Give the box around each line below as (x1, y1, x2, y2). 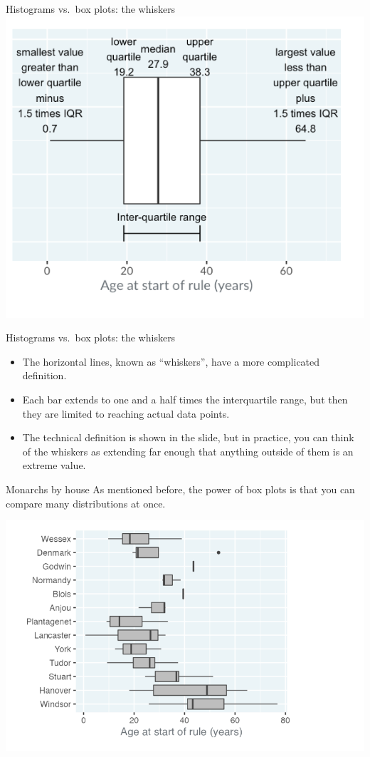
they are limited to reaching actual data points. (22, 406, 230, 421)
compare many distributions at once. (6, 495, 166, 510)
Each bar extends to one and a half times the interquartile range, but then (22, 392, 348, 407)
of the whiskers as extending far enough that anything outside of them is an (22, 443, 354, 458)
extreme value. (22, 458, 86, 473)
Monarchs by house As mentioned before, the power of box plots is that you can (6, 482, 355, 497)
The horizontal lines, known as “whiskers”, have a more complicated (22, 354, 320, 369)
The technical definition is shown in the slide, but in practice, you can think (22, 430, 354, 445)
